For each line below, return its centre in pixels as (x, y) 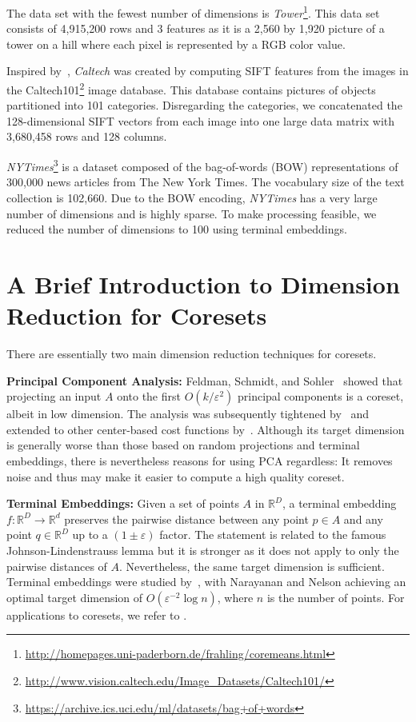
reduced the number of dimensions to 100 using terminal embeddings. (177, 229)
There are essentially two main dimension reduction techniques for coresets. (192, 353)
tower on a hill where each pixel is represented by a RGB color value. (176, 44)
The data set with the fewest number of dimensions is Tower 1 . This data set (193, 12)
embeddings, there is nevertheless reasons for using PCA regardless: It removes (200, 460)
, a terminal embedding (339, 503)
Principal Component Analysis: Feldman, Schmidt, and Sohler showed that (205, 380)
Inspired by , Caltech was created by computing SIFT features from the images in (208, 71)
